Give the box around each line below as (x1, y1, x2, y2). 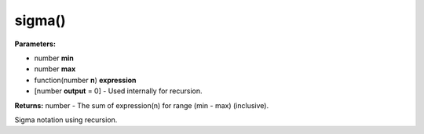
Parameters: (14, 39, 57, 49)
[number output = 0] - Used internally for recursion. (34, 86, 203, 96)
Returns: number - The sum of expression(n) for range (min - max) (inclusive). (14, 100, 269, 110)
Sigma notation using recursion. (14, 114, 118, 125)
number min (34, 53, 75, 63)
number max (34, 64, 76, 74)
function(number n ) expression (34, 75, 137, 85)
